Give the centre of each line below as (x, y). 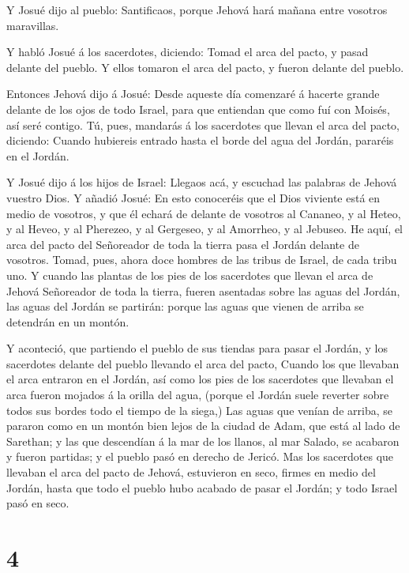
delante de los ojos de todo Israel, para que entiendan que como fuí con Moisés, (198, 109)
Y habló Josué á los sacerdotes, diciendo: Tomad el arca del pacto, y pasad (188, 52)
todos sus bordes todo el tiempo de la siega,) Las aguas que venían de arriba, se (199, 410)
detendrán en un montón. (68, 321)
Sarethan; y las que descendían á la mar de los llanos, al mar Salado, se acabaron (203, 441)
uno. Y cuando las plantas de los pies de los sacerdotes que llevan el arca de (190, 275)
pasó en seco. (38, 503)
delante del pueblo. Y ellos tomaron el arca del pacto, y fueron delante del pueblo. (205, 67)
